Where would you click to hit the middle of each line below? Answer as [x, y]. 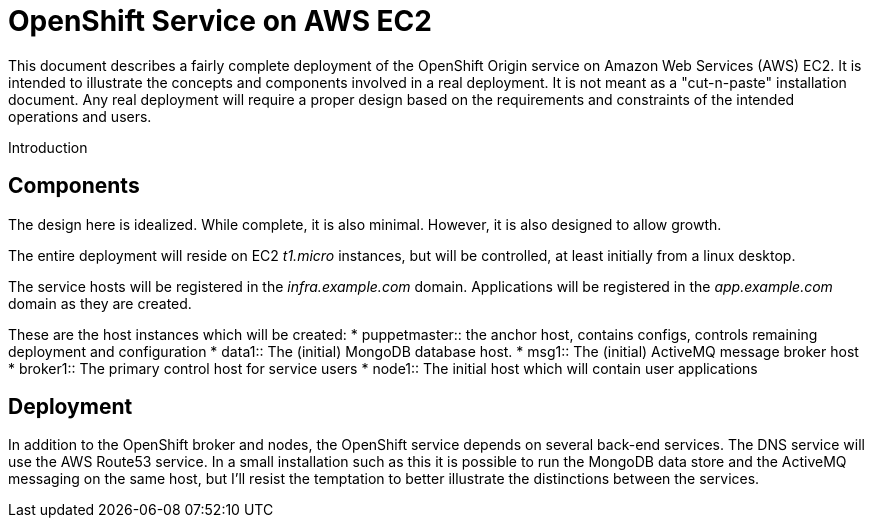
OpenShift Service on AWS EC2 [220, 21]
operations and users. [80, 116]
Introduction [48, 147]
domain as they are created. [100, 303]
